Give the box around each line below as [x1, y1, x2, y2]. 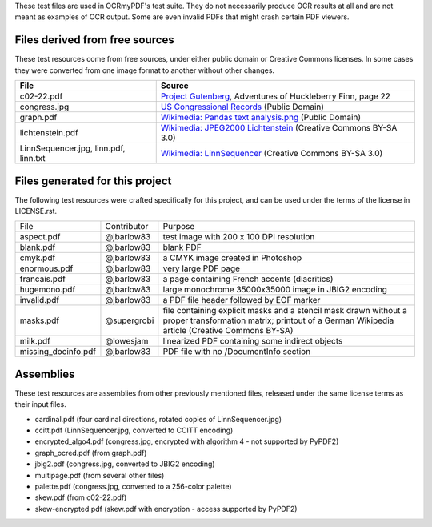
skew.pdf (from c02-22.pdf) [34, 493, 127, 502]
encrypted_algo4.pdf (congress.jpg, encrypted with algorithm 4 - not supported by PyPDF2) [34, 436, 339, 446]
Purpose [162, 221, 195, 232]
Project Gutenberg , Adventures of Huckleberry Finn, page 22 [160, 91, 391, 102]
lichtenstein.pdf [19, 127, 79, 139]
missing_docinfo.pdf [19, 346, 96, 357]
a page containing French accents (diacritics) [162, 273, 334, 284]
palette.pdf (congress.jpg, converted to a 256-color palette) [34, 481, 232, 492]
